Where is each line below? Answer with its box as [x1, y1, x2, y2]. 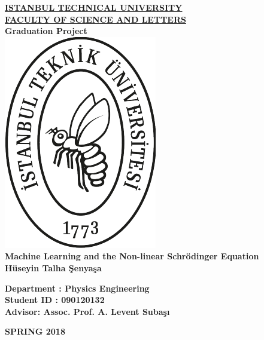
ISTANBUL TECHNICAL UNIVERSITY [5, 1, 183, 13]
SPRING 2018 [5, 325, 65, 338]
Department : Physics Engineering [5, 281, 150, 294]
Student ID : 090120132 [5, 293, 105, 306]
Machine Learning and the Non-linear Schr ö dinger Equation [5, 250, 259, 262]
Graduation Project [5, 24, 87, 37]
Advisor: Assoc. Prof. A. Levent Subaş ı [5, 305, 170, 317]
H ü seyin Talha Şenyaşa [5, 261, 102, 274]
